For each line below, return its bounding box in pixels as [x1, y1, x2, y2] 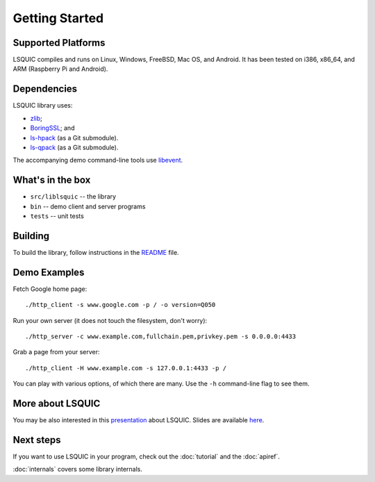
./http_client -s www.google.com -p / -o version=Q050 [25, 301, 216, 309]
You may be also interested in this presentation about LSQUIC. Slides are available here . [12, 416, 265, 424]
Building [12, 230, 50, 242]
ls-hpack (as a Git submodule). [30, 133, 119, 142]
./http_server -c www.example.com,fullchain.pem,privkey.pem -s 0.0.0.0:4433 [25, 332, 297, 340]
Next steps [12, 434, 61, 446]
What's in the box [12, 174, 91, 186]
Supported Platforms [12, 37, 106, 49]
